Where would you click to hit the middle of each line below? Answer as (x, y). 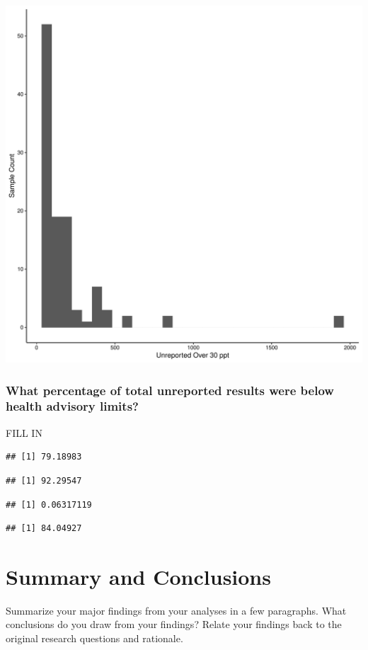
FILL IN (24, 432)
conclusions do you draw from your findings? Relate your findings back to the (174, 624)
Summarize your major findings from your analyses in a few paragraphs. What (176, 610)
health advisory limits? (72, 406)
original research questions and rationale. (94, 638)
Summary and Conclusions (138, 576)
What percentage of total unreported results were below (170, 390)
